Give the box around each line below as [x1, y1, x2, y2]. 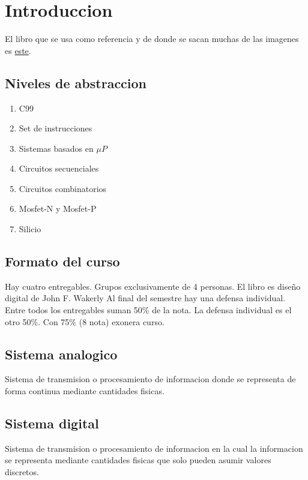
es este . [5, 44, 31, 56]
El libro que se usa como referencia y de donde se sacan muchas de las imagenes [5, 32, 299, 45]
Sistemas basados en [19, 142, 94, 154]
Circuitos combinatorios [19, 182, 107, 194]
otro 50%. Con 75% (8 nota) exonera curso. [5, 315, 165, 328]
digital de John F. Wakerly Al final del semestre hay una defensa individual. [5, 292, 286, 304]
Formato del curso [5, 252, 120, 271]
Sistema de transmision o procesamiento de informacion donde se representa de [5, 373, 296, 385]
